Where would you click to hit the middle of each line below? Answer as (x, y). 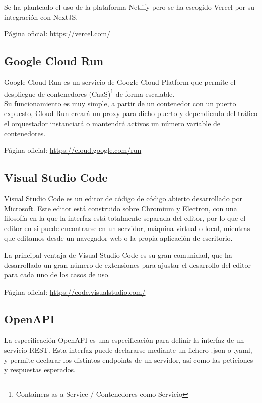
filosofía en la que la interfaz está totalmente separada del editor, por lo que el (125, 218)
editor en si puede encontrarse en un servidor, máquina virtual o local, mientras (127, 228)
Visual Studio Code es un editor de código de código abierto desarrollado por (123, 198)
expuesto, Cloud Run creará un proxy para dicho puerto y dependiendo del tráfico (131, 113)
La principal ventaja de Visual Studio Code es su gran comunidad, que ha (118, 254)
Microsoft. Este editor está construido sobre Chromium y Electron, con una (121, 208)
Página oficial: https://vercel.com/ (57, 34)
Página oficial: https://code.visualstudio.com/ (75, 291)
